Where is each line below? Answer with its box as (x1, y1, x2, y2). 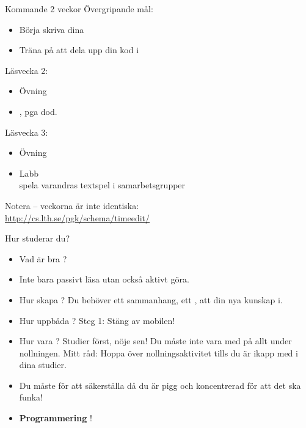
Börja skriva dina (19, 23, 84, 35)
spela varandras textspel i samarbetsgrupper (19, 179, 186, 191)
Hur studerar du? (5, 232, 70, 245)
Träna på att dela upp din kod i (19, 43, 139, 56)
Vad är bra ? (19, 252, 67, 265)
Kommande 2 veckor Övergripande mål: (5, 2, 153, 15)
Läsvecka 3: (5, 125, 48, 138)
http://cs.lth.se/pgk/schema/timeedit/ (5, 211, 150, 224)
